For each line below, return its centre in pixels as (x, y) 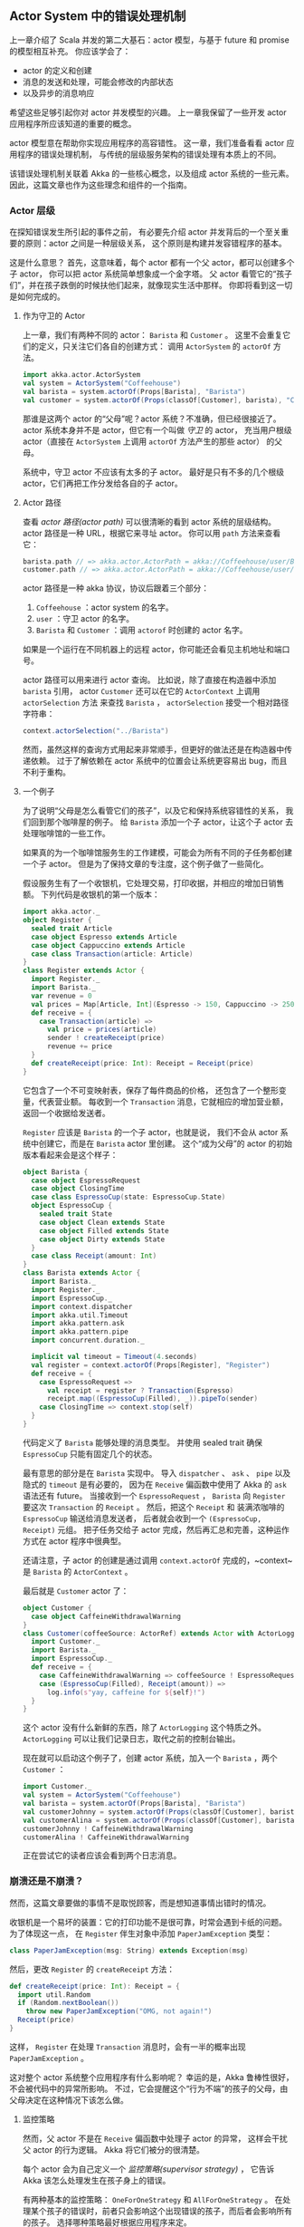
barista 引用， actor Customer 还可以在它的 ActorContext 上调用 (141, 691)
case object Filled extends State (104, 1230)
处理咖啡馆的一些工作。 (66, 834)
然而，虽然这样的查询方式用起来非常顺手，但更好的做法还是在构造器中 (153, 749)
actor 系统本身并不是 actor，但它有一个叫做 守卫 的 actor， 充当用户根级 (157, 429)
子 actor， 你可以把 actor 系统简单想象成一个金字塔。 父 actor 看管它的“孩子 (151, 274)
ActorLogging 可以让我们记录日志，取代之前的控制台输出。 (131, 1739)
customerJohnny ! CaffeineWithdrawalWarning (108, 1828)
